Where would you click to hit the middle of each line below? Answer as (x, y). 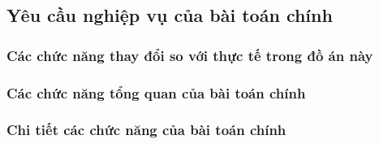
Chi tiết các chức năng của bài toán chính (146, 130)
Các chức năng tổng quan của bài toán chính (156, 92)
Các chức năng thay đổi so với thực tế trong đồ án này (190, 55)
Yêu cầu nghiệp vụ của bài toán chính (170, 15)
